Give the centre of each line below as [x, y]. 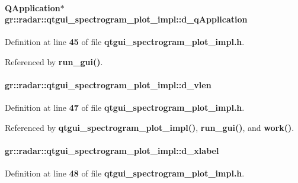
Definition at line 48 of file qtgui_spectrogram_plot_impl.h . [125, 173]
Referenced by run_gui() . [54, 61]
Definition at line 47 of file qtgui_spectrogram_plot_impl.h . [125, 107]
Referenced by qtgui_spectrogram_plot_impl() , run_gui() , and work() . [150, 127]
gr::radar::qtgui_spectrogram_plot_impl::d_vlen [108, 85]
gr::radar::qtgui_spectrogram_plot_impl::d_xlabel [112, 151]
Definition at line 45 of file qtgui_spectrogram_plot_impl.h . [125, 42]
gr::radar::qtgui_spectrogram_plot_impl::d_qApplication [126, 19]
